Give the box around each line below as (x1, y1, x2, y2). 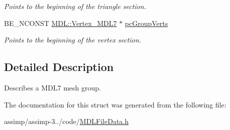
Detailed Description (4, 59, 114, 74)
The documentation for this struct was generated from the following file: (4, 99, 226, 109)
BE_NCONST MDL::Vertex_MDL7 (4, 17, 117, 28)
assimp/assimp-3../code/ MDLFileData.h (4, 116, 129, 126)
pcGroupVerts (125, 17, 168, 28)
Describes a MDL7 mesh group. (4, 82, 101, 92)
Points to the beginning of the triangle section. (4, 1, 147, 11)
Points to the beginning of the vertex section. (4, 34, 142, 45)
